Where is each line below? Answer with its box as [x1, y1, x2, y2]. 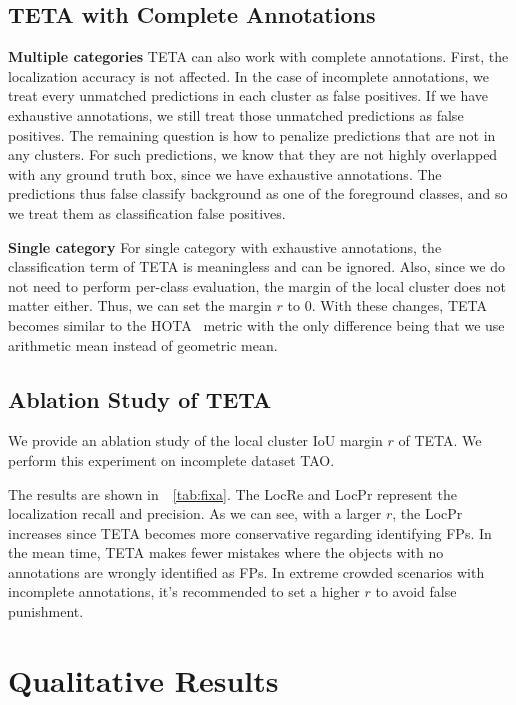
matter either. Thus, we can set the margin [8, 295, 272, 316]
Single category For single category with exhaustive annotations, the [8, 236, 442, 257]
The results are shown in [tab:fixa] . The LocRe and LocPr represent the [8, 483, 457, 504]
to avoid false [375, 581, 457, 602]
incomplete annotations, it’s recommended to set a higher [8, 581, 360, 602]
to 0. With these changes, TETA [287, 295, 487, 316]
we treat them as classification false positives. [8, 202, 286, 223]
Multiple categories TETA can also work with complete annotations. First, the [8, 46, 509, 67]
